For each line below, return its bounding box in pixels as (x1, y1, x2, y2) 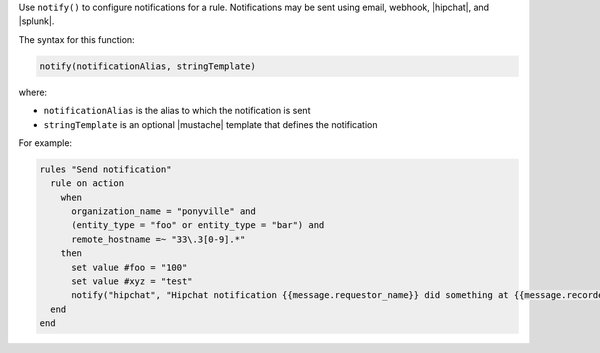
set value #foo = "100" (71, 261, 188, 273)
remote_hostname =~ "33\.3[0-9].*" (71, 233, 246, 245)
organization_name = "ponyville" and (71, 206, 257, 217)
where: (18, 86, 48, 98)
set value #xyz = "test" (71, 276, 194, 287)
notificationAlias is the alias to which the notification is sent (43, 105, 311, 117)
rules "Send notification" (39, 163, 172, 175)
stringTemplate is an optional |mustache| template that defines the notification (43, 118, 379, 130)
